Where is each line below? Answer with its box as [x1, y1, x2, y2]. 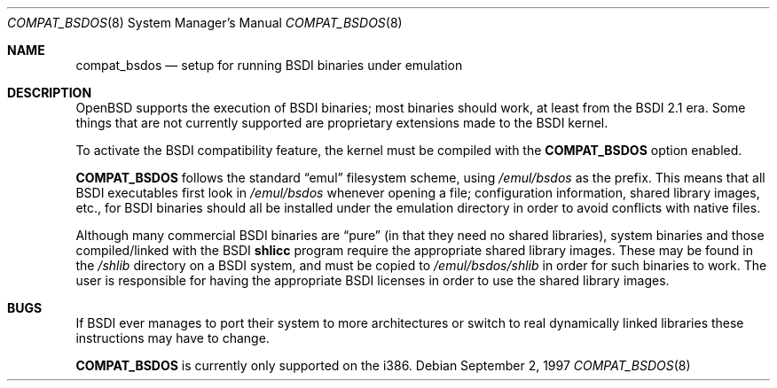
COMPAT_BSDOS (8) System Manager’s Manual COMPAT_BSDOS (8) [7, 15, 403, 30]
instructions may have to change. [75, 330, 270, 345]
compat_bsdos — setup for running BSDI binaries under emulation [75, 58, 463, 73]
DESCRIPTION [7, 85, 92, 100]
